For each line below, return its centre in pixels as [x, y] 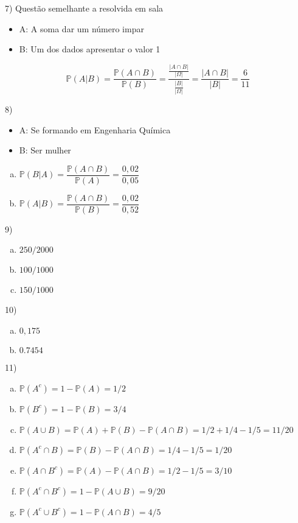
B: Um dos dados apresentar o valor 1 [90, 49]
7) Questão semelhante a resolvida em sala [84, 8]
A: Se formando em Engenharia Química [95, 129]
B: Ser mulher [45, 150]
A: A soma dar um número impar [81, 28]
